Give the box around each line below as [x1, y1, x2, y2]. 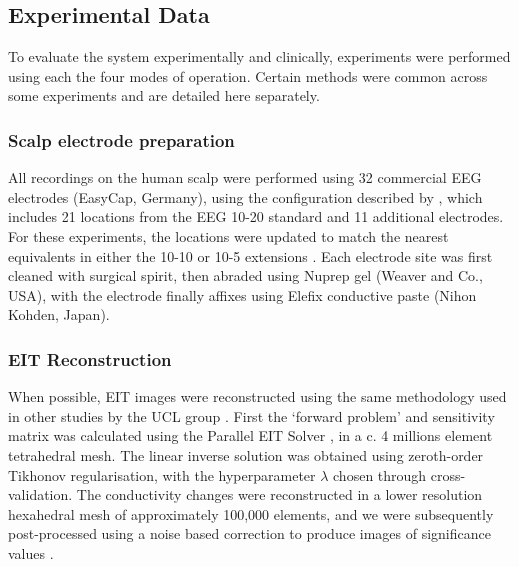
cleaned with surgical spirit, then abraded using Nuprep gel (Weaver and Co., [8, 265, 483, 286]
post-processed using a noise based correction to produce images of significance [8, 523, 491, 544]
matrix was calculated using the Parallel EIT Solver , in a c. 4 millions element [8, 425, 493, 446]
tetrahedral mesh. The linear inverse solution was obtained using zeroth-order [8, 444, 484, 465]
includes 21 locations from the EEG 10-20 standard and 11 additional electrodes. [8, 206, 504, 227]
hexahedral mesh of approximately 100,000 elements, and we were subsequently [8, 503, 494, 524]
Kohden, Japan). [8, 304, 110, 325]
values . [8, 542, 54, 563]
